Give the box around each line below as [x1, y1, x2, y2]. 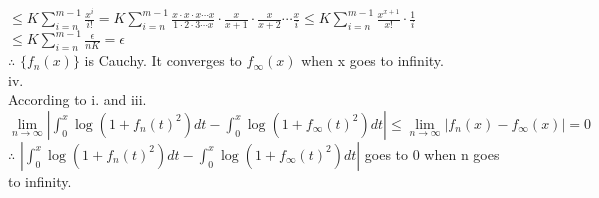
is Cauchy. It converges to [84, 50, 242, 71]
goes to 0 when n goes [364, 143, 500, 164]
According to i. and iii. [8, 89, 147, 110]
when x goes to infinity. [301, 50, 444, 71]
